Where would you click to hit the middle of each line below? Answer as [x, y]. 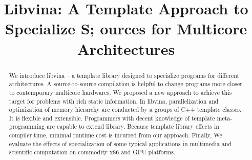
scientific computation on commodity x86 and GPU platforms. [92, 152]
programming [27, 126]
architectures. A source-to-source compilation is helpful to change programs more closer [125, 84]
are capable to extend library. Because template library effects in [133, 126]
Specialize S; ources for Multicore [126, 28]
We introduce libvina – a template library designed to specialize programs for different [124, 75]
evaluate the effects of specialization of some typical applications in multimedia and [120, 143]
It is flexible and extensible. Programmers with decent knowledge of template [112, 118]
